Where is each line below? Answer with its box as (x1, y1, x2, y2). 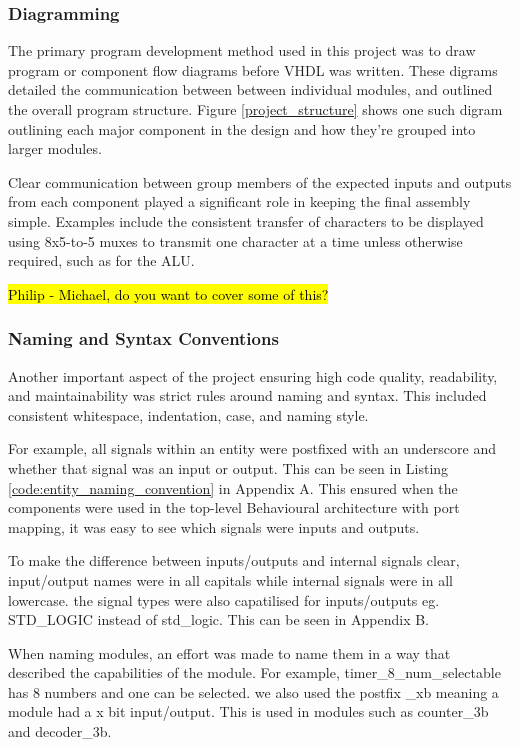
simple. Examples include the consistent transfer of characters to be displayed (8, 210, 484, 231)
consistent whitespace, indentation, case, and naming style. (8, 404, 369, 425)
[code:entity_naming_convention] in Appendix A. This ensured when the (8, 477, 458, 498)
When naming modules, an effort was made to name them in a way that (8, 642, 451, 663)
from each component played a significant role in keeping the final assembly (8, 191, 471, 212)
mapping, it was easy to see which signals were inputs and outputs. (8, 516, 420, 537)
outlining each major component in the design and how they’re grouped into (8, 118, 476, 139)
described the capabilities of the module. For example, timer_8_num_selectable (8, 662, 501, 683)
